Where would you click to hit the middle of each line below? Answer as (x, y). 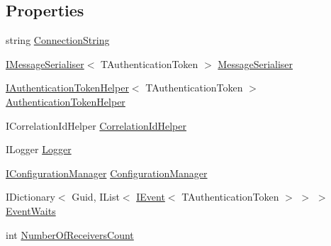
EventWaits (31, 210)
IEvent (151, 197)
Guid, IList (96, 197)
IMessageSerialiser (45, 63)
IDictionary (30, 197)
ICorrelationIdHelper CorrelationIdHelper (96, 125)
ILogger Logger (39, 149)
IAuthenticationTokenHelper (67, 88)
